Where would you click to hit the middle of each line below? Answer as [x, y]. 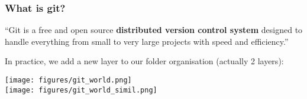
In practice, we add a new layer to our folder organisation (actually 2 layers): [144, 61]
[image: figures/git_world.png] [68, 80]
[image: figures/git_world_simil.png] [81, 90]
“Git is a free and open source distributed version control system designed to [154, 30]
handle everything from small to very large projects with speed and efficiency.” [147, 41]
